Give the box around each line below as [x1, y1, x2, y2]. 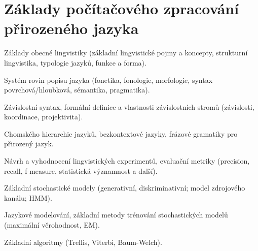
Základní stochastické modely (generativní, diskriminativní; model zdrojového [4, 182, 245, 193]
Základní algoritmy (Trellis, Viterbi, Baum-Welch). [4, 236, 162, 247]
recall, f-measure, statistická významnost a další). [4, 165, 158, 176]
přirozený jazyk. [4, 138, 54, 149]
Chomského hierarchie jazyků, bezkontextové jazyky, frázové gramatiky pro [4, 128, 238, 139]
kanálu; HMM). [4, 192, 52, 203]
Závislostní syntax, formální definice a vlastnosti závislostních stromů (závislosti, [4, 101, 254, 112]
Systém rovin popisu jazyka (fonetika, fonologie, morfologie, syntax [4, 74, 213, 85]
